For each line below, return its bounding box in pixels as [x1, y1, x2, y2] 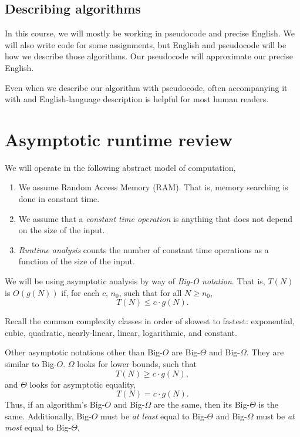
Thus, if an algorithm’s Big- [5, 398, 105, 411]
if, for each [61, 286, 100, 298]
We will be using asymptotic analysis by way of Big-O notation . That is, [5, 275, 265, 287]
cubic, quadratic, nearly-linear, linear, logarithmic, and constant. [5, 326, 237, 338]
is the [258, 398, 279, 411]
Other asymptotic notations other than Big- [5, 346, 163, 358]
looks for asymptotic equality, [29, 378, 136, 390]
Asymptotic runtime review [5, 127, 232, 151]
